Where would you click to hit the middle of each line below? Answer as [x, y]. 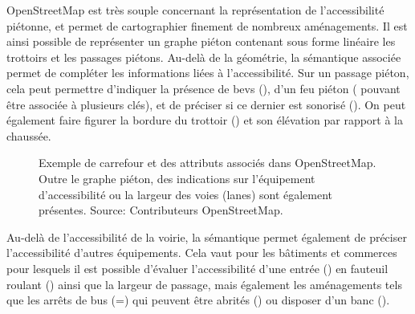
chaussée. [29, 135]
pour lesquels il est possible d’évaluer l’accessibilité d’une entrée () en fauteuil [197, 268]
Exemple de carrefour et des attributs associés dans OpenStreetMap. [207, 163]
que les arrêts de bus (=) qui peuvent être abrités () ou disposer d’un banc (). [198, 300]
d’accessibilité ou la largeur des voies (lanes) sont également [186, 194]
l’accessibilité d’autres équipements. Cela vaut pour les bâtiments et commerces [202, 253]
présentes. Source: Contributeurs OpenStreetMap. [161, 210]
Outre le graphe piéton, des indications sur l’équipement [177, 178]
